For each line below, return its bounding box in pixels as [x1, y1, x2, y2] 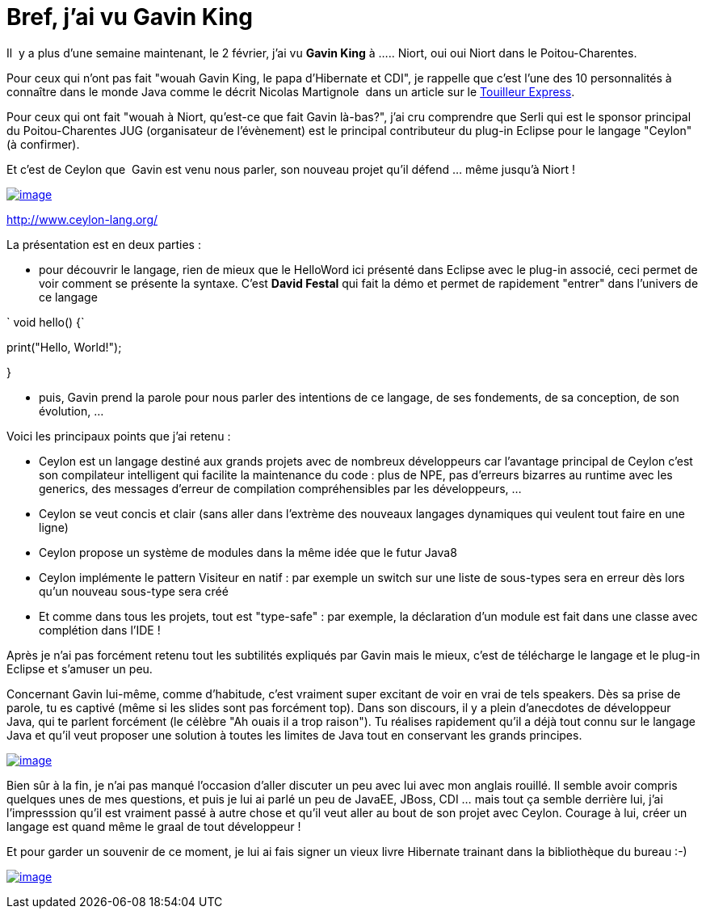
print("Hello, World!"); [6, 339, 122, 354]
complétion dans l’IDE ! [39, 622, 161, 637]
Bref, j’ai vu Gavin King [6, 3, 253, 31]
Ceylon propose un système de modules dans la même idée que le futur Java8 [39, 545, 457, 559]
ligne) [39, 520, 69, 534]
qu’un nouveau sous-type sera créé [39, 584, 229, 598]
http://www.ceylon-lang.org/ [6, 212, 158, 226]
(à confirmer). [6, 137, 80, 151]
